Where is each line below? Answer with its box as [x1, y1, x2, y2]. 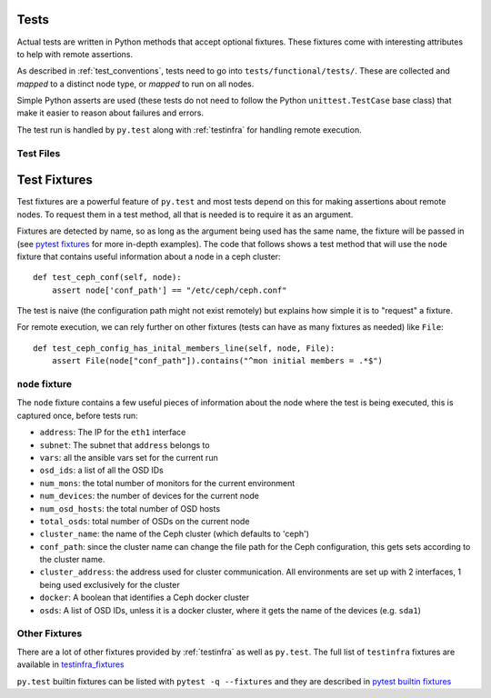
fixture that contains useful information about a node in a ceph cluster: [16, 251, 281, 262]
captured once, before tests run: [16, 410, 138, 421]
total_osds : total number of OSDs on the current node [39, 515, 250, 526]
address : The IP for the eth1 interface [39, 427, 186, 438]
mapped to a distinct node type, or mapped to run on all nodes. [16, 78, 255, 89]
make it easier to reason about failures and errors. [16, 107, 205, 118]
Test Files [16, 146, 61, 159]
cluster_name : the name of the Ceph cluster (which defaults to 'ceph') [39, 528, 309, 540]
